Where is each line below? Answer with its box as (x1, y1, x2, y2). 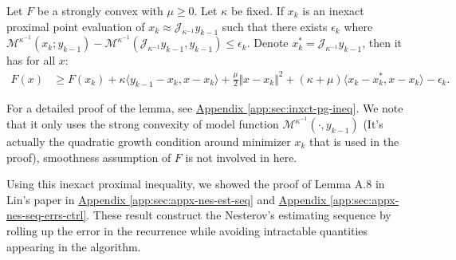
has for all (6, 52, 56, 69)
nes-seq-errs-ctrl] (6, 207, 87, 223)
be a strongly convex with (37, 2, 163, 18)
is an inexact (302, 2, 364, 18)
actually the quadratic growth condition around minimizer (6, 133, 291, 149)
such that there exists (222, 18, 328, 34)
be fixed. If (230, 2, 285, 18)
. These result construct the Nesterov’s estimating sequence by (86, 207, 391, 223)
